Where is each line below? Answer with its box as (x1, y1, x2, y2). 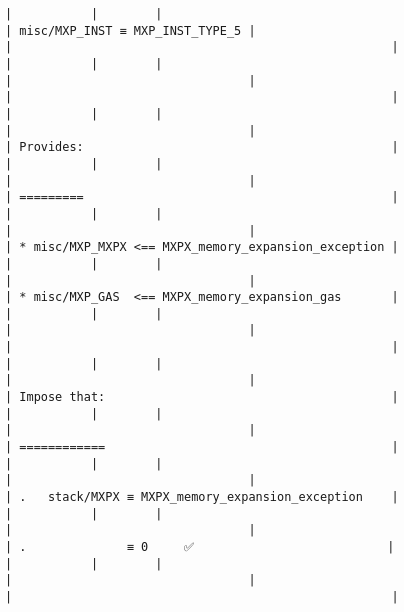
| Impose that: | (5, 390, 399, 405)
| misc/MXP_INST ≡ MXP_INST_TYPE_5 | (5, 23, 256, 38)
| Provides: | (5, 140, 399, 155)
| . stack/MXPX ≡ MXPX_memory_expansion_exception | (5, 490, 399, 505)
